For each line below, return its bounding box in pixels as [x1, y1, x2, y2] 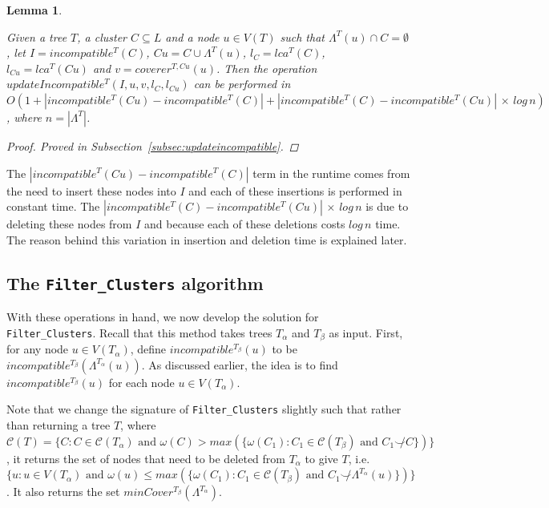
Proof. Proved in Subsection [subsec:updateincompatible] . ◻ [6, 137, 299, 154]
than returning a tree [6, 417, 111, 433]
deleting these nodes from [6, 216, 132, 232]
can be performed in [193, 75, 291, 92]
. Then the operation [216, 59, 317, 76]
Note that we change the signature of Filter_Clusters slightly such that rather [6, 401, 402, 417]
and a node [165, 28, 220, 45]
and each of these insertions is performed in [188, 182, 402, 199]
